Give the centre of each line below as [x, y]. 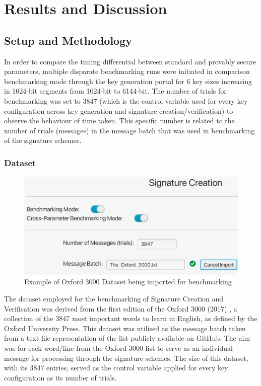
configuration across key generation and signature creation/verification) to [119, 110]
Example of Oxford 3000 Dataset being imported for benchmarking [128, 282]
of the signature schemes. [43, 140]
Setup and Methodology [68, 40]
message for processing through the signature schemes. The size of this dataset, [126, 358]
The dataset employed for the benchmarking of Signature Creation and [114, 298]
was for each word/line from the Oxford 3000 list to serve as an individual [118, 348]
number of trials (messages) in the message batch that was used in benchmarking [129, 130]
